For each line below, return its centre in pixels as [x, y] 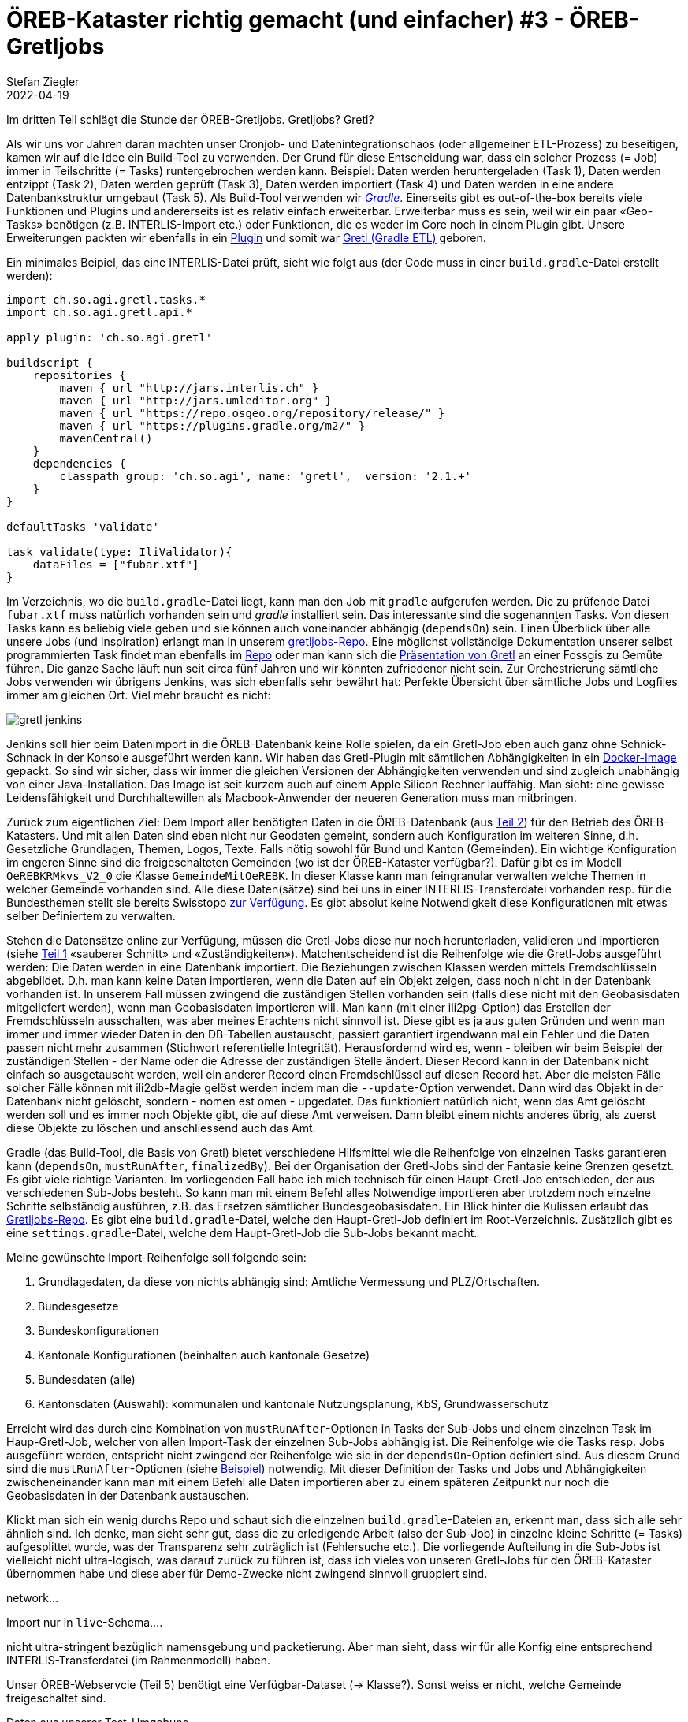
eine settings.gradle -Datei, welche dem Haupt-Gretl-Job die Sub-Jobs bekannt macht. [242, 1232]
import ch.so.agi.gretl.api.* [100, 312]
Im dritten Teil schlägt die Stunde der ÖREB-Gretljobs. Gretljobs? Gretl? [190, 119]
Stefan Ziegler [43, 81]
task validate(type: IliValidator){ [119, 552]
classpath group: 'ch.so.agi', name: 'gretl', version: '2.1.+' [266, 476]
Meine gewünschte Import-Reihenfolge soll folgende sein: [156, 1257]
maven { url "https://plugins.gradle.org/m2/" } [212, 425]
